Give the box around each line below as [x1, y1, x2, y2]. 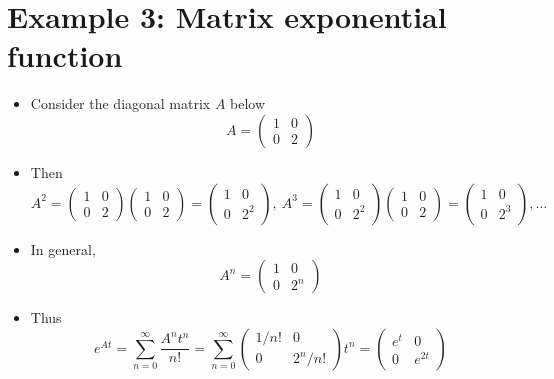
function [7, 35, 123, 76]
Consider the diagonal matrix [30, 93, 211, 114]
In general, [30, 238, 96, 259]
